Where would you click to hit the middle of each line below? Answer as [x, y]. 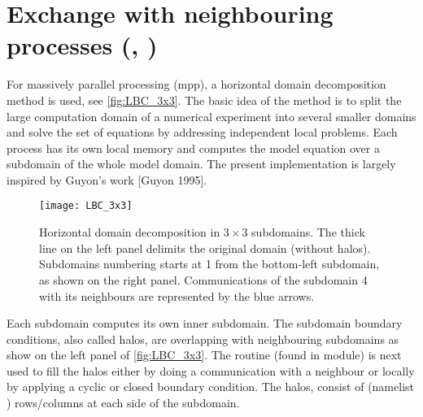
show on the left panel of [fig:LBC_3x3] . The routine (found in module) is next [204, 355]
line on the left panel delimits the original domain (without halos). [205, 248]
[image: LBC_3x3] [86, 206]
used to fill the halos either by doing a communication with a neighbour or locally [211, 370]
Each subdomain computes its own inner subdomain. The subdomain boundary [205, 323]
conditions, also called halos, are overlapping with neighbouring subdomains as [203, 339]
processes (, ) [82, 45]
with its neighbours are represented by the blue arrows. [177, 295]
